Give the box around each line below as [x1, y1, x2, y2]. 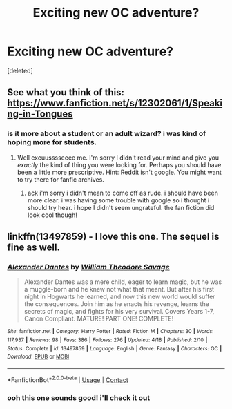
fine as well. [7, 242, 61, 254]
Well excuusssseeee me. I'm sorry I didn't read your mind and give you [17, 153, 220, 162]
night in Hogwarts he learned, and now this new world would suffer [23, 292, 215, 301]
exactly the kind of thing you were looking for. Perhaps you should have [17, 160, 222, 169]
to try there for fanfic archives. [17, 175, 105, 184]
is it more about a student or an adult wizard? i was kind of [7, 129, 206, 139]
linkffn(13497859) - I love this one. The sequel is [7, 231, 220, 242]
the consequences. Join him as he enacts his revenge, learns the [23, 300, 209, 308]
